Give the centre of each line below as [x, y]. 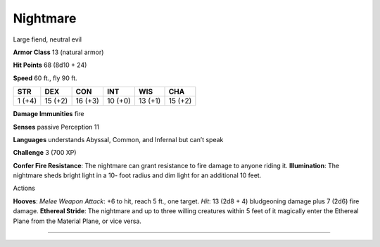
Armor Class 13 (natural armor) [58, 52]
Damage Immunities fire [49, 114]
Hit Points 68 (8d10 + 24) [50, 65]
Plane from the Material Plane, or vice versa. [77, 221]
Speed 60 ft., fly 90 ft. [45, 78]
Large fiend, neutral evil [47, 39]
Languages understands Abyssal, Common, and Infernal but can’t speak [118, 139]
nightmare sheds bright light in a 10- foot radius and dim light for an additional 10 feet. [137, 175]
